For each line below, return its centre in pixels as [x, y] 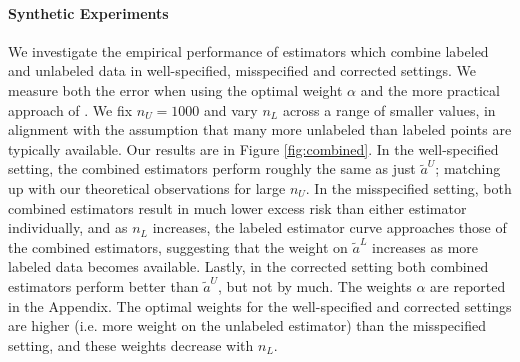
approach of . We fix [70, 109]
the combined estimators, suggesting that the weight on [178, 246]
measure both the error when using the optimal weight [175, 89]
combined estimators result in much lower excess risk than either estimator [237, 207]
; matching [468, 168]
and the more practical [430, 89]
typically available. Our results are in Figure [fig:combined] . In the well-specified [253, 148]
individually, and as [68, 227]
